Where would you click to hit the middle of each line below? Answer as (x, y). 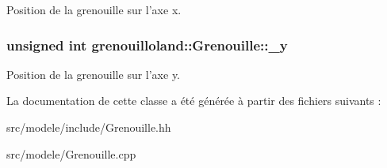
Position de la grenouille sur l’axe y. (94, 74)
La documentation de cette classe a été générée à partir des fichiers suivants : (194, 101)
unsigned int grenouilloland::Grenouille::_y (147, 45)
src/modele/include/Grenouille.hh (89, 127)
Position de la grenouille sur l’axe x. (94, 9)
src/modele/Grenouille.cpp (71, 153)
